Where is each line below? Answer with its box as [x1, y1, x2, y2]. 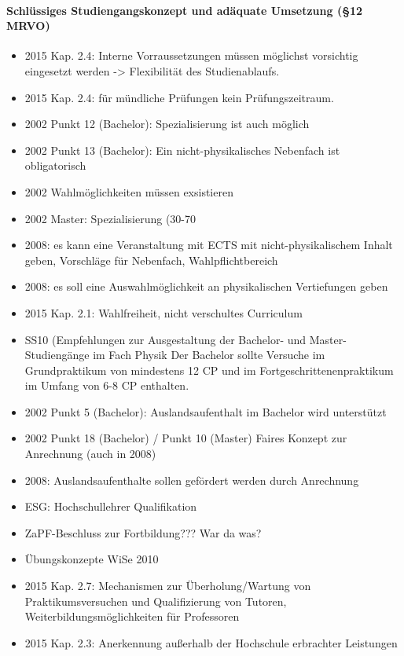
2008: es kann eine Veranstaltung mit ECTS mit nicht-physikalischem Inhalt [24, 236, 393, 253]
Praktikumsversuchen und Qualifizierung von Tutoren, [24, 592, 287, 609]
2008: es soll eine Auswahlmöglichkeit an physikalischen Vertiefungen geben [24, 278, 388, 295]
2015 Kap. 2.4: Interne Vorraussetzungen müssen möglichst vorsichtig [24, 47, 358, 64]
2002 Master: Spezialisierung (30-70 [24, 210, 196, 226]
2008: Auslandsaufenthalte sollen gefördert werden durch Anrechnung [24, 471, 359, 488]
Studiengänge [24, 346, 90, 363]
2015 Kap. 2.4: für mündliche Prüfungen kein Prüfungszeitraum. [24, 89, 334, 105]
